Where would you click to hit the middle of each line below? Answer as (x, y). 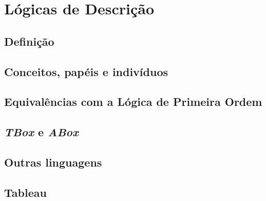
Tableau (25, 192)
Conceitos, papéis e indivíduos (86, 71)
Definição (29, 41)
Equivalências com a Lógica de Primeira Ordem (133, 102)
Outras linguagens (53, 162)
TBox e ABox (41, 132)
